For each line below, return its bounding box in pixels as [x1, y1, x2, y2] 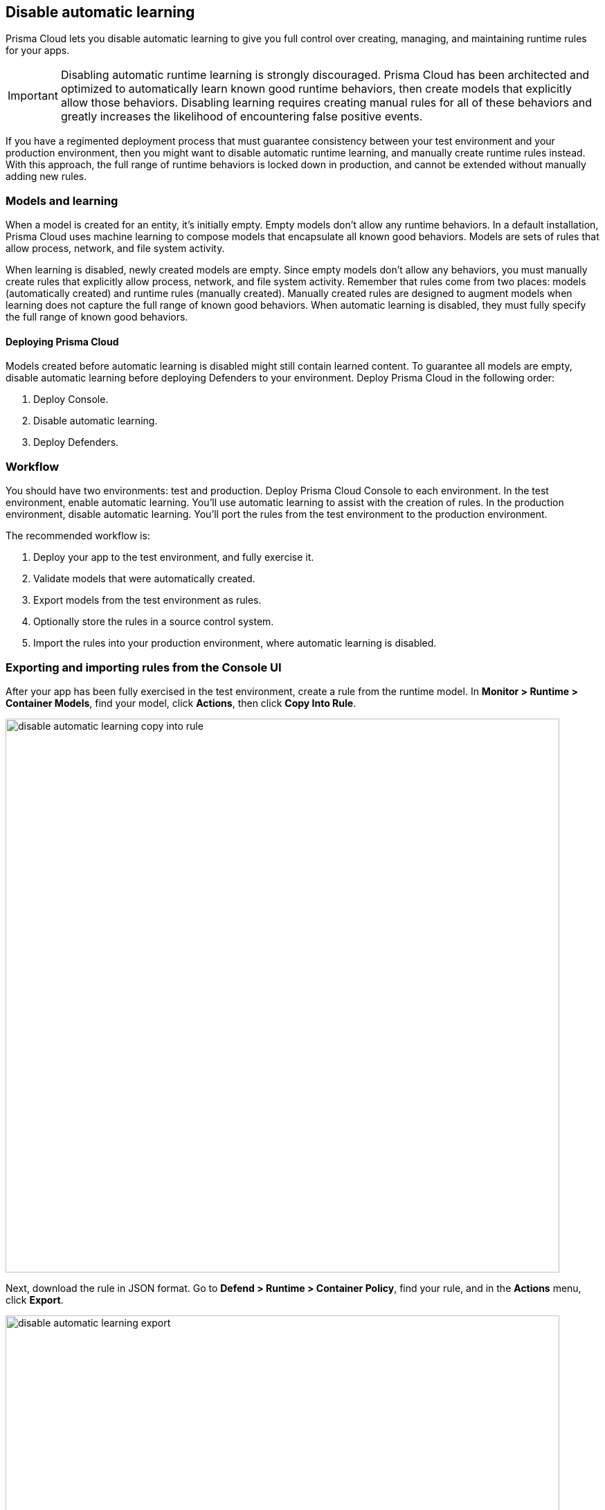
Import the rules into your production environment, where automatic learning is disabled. [33, 637, 437, 649]
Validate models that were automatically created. [33, 573, 255, 585]
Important [8, 89, 58, 103]
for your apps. [6, 44, 70, 57]
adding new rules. [6, 170, 87, 183]
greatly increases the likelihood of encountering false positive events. [60, 109, 423, 124]
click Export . [6, 1293, 64, 1306]
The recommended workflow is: [6, 530, 150, 542]
